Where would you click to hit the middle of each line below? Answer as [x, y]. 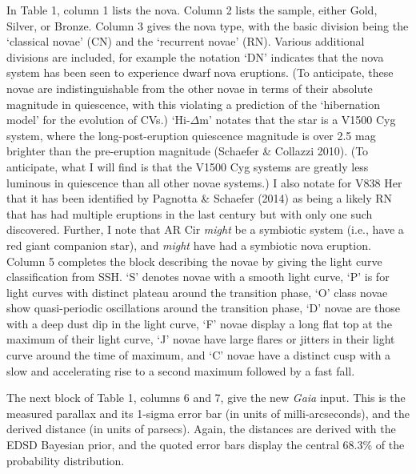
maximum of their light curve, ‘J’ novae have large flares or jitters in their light [201, 339]
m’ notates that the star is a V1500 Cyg [298, 120]
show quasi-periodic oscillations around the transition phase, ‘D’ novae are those [204, 308]
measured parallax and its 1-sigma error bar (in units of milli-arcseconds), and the [208, 413]
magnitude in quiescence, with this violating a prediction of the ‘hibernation [193, 104]
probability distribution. [66, 460]
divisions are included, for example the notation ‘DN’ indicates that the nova [195, 56]
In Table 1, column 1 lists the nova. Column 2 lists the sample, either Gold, [192, 10]
